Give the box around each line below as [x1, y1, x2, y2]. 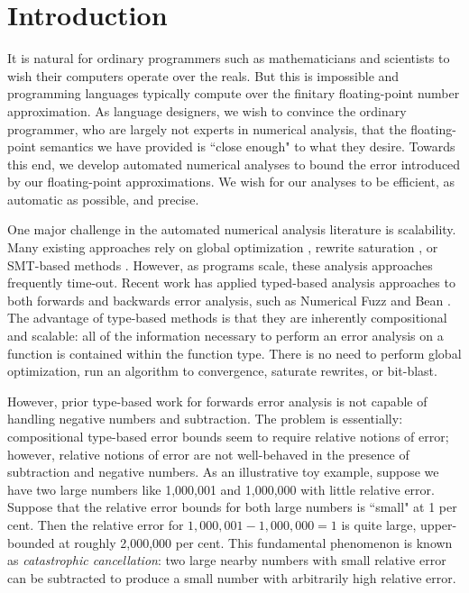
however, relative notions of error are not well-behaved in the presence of [7, 444, 409, 463]
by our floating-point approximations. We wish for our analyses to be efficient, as [7, 172, 455, 191]
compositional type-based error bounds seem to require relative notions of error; [7, 427, 449, 445]
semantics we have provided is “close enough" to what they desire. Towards [40, 137, 455, 156]
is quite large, [341, 515, 417, 534]
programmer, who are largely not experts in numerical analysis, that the [7, 119, 407, 138]
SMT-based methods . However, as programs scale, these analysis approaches [7, 255, 433, 274]
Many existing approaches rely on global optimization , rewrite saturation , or [7, 238, 438, 257]
